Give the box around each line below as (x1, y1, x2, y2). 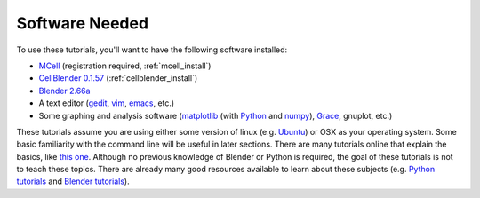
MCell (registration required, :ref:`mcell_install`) (38, 60, 212, 71)
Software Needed (16, 13, 149, 33)
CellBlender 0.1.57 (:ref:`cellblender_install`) (38, 73, 198, 83)
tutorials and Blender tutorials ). (16, 176, 130, 186)
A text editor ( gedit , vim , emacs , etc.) (38, 98, 175, 108)
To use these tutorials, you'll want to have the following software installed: (16, 44, 288, 55)
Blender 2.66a (38, 85, 91, 96)
